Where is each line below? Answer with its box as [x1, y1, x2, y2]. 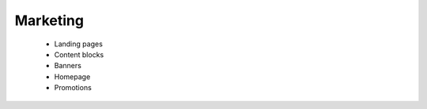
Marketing [14, 12, 85, 29]
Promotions [54, 83, 93, 93]
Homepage [54, 71, 91, 82]
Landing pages [54, 39, 103, 49]
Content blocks [54, 49, 104, 59]
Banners [54, 61, 82, 71]
